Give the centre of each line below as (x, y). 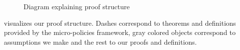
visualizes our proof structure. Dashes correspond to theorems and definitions (120, 23)
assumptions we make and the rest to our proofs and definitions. (100, 42)
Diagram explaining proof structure (77, 6)
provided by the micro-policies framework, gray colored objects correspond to (120, 32)
